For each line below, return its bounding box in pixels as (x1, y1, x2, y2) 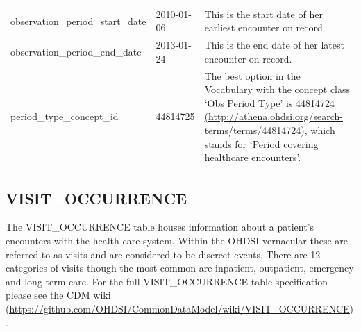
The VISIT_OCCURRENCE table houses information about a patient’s (6, 219, 314, 234)
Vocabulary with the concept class (204, 82, 351, 97)
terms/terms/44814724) (204, 123, 305, 137)
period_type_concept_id (10, 109, 119, 124)
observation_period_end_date (10, 44, 142, 58)
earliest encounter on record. (204, 20, 326, 35)
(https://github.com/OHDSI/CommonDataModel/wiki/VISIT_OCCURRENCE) (6, 301, 354, 316)
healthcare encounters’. (204, 150, 301, 165)
